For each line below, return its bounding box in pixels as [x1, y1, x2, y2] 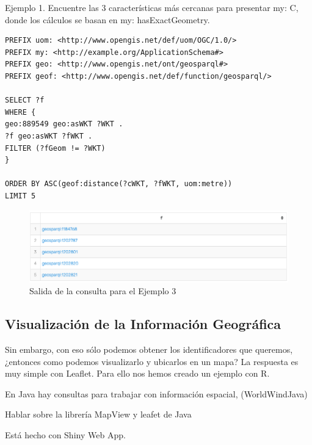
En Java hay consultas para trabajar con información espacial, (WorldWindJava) [5, 387, 308, 400]
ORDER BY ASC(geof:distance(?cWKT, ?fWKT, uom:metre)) [5, 179, 233, 189]
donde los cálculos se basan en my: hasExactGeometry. [5, 13, 210, 26]
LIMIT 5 [5, 191, 36, 200]
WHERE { [5, 107, 36, 117]
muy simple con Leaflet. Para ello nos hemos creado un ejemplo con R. [5, 367, 270, 380]
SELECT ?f [5, 96, 45, 105]
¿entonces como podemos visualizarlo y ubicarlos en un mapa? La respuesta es [5, 355, 299, 367]
